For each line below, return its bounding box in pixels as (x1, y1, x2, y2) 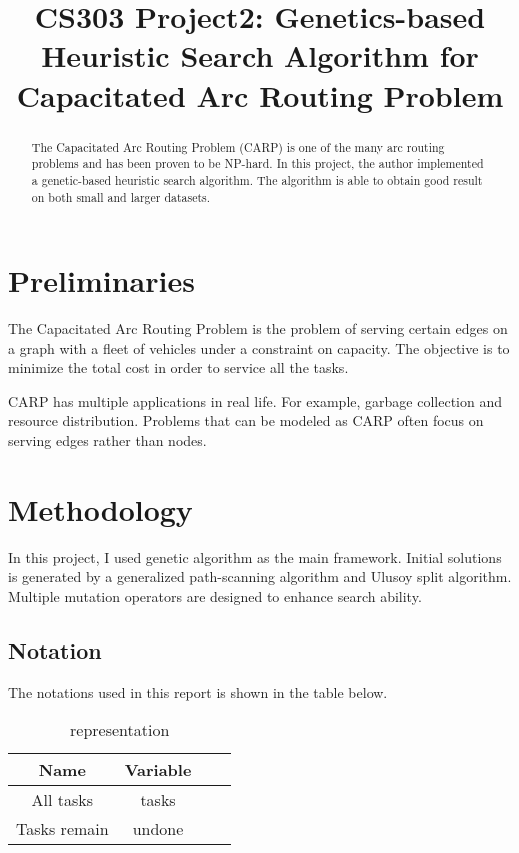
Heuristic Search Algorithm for (41, 35, 479, 76)
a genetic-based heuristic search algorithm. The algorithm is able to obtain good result (31, 171, 483, 188)
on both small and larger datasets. (31, 188, 211, 205)
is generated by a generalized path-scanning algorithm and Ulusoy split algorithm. (8, 566, 512, 587)
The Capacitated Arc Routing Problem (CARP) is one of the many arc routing (31, 138, 445, 155)
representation (70, 718, 170, 742)
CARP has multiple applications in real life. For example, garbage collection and (8, 390, 502, 411)
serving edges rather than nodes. (8, 430, 207, 451)
